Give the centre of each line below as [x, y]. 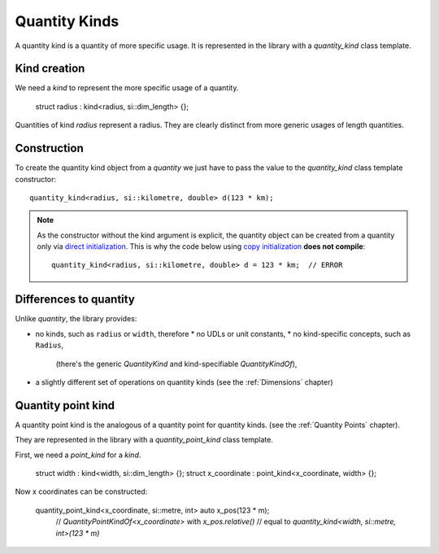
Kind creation [50, 69]
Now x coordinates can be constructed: [81, 491]
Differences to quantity [75, 300]
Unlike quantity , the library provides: [76, 319]
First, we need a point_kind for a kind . [78, 455]
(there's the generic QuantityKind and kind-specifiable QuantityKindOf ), [176, 364]
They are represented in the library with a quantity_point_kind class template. [144, 440]
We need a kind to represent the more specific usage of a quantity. [127, 88]
